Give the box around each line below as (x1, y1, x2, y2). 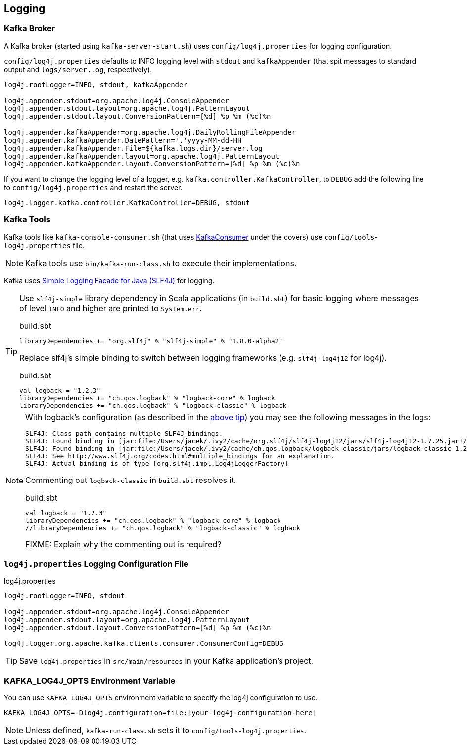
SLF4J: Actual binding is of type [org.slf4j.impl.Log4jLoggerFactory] (25, 459, 289, 467)
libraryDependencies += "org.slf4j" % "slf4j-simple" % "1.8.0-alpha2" (19, 337, 283, 345)
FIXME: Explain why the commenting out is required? (25, 539, 222, 549)
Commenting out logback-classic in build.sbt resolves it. (25, 475, 236, 485)
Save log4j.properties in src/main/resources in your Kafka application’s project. (19, 656, 314, 666)
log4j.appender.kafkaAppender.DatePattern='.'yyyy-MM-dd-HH (4, 136, 242, 144)
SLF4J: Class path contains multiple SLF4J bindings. (25, 429, 223, 437)
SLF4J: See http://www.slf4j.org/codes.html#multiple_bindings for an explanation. (25, 452, 335, 460)
